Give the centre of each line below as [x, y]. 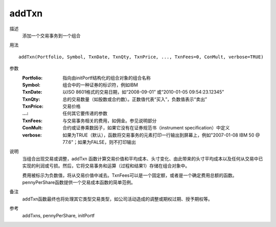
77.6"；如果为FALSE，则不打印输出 [99, 142]
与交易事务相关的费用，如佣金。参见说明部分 [110, 121]
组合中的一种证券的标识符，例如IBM [100, 85]
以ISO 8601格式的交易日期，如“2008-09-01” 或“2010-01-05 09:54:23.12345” [143, 92]
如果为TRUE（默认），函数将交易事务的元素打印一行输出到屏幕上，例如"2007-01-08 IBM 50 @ [161, 135]
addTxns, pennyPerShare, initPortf [58, 215]
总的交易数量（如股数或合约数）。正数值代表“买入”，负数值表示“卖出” [135, 99]
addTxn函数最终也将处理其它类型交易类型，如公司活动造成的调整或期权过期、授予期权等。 [118, 199]
